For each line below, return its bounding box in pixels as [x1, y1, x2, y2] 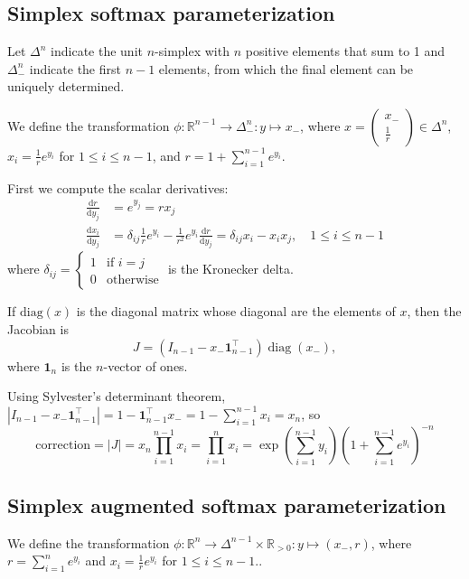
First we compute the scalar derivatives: [7, 178, 229, 197]
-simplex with [155, 42, 230, 61]
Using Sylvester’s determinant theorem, [7, 387, 226, 406]
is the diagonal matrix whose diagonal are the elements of [76, 302, 396, 321]
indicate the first [29, 59, 121, 78]
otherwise [106, 274, 159, 287]
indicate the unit [51, 42, 143, 61]
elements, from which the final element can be [158, 59, 414, 78]
